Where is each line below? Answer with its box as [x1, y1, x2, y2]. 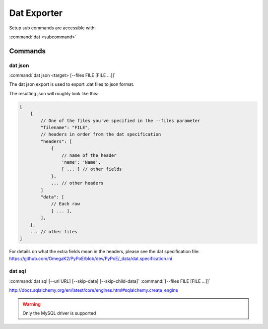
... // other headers [51, 180, 104, 186]
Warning [22, 301, 41, 307]
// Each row [51, 201, 80, 207]
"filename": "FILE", [40, 125, 91, 131]
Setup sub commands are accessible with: [9, 25, 96, 31]
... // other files [30, 229, 78, 234]
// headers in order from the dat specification [40, 132, 161, 137]
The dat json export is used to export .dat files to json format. [9, 81, 134, 87]
